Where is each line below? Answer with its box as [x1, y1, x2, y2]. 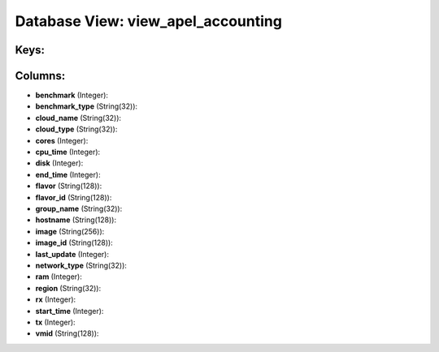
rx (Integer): [35, 294, 76, 304]
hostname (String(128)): [35, 215, 117, 225]
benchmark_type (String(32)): [35, 101, 138, 111]
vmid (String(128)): [35, 328, 99, 338]
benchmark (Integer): [35, 90, 109, 101]
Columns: [15, 69, 66, 83]
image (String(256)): [35, 226, 105, 236]
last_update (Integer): [35, 249, 110, 259]
